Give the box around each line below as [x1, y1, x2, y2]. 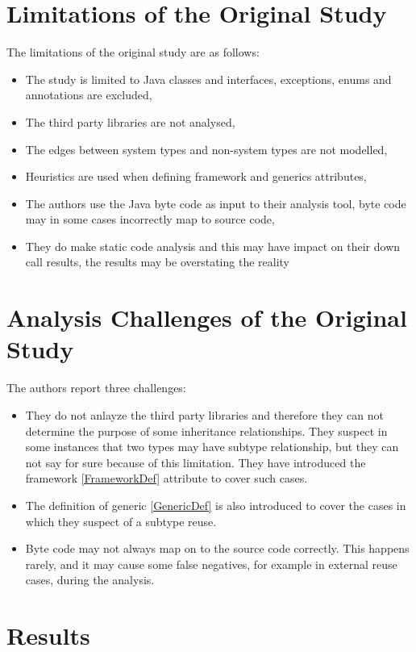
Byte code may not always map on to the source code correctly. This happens [25, 540, 410, 557]
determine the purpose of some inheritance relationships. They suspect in [25, 422, 388, 439]
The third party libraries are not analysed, [25, 113, 235, 130]
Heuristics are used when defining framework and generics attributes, [25, 168, 367, 185]
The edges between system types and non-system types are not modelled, [25, 140, 388, 157]
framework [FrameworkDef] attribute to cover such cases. [25, 470, 308, 487]
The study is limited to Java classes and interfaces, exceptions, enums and [25, 70, 392, 87]
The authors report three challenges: [6, 379, 186, 396]
